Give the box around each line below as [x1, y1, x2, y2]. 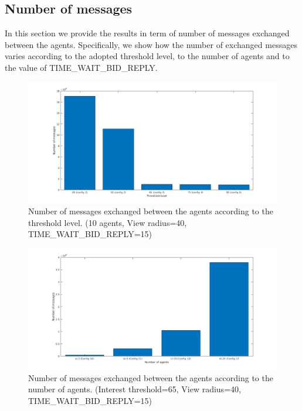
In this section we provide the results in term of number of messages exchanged [5, 27, 290, 39]
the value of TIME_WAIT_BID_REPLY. [5, 61, 158, 73]
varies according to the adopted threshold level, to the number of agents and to [5, 50, 290, 62]
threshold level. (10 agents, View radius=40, [28, 216, 187, 228]
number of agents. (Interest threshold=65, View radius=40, [28, 383, 241, 395]
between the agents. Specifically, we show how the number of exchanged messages [5, 38, 297, 50]
